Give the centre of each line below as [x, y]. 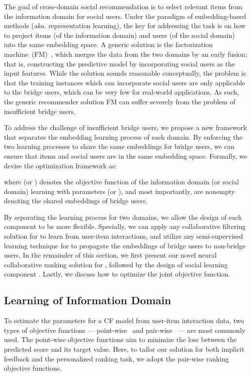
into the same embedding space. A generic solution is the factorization [109, 44]
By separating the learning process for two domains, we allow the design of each [123, 217]
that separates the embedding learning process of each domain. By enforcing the [123, 137]
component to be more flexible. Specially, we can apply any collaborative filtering [125, 226]
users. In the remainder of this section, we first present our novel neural [110, 255]
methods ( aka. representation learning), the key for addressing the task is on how [125, 25]
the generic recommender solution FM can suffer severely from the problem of [120, 101]
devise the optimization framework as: [60, 165]
